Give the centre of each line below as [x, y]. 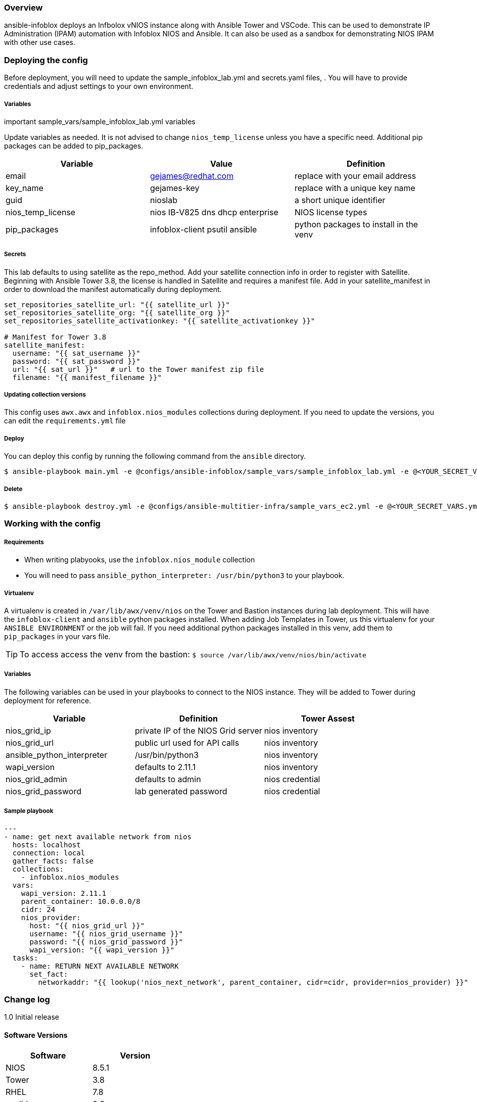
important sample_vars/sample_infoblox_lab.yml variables [100, 121]
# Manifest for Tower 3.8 [55, 337]
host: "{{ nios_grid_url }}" [87, 925]
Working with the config [52, 524]
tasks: [25, 958]
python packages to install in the [356, 224]
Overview [23, 8]
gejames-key [175, 188]
